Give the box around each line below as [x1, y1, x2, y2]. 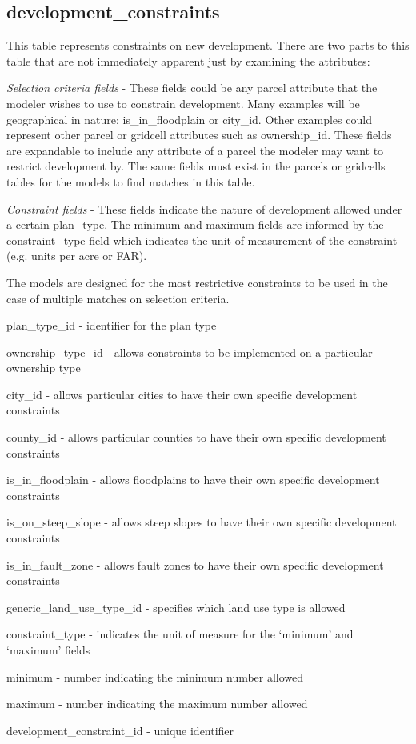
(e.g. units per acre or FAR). [6, 247, 147, 264]
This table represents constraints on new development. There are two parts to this [6, 37, 410, 54]
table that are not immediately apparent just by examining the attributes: [6, 52, 370, 69]
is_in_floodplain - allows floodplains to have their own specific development [6, 471, 380, 488]
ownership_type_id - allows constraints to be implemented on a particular [6, 343, 373, 360]
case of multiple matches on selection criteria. [6, 290, 230, 306]
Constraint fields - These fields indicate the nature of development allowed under [6, 200, 402, 217]
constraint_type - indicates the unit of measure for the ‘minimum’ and [6, 626, 354, 642]
